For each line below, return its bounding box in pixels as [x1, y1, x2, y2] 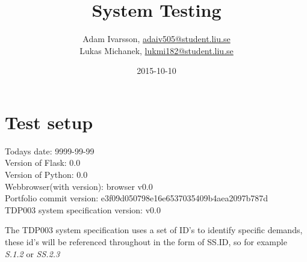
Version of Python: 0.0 [5, 168, 88, 181]
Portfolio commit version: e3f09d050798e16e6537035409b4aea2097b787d [5, 192, 268, 204]
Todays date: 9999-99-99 [5, 144, 95, 157]
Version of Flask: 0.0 [5, 156, 81, 169]
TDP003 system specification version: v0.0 [5, 203, 161, 216]
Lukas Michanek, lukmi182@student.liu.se [79, 44, 234, 56]
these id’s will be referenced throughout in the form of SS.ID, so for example [5, 236, 287, 248]
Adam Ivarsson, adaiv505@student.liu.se [82, 32, 231, 45]
